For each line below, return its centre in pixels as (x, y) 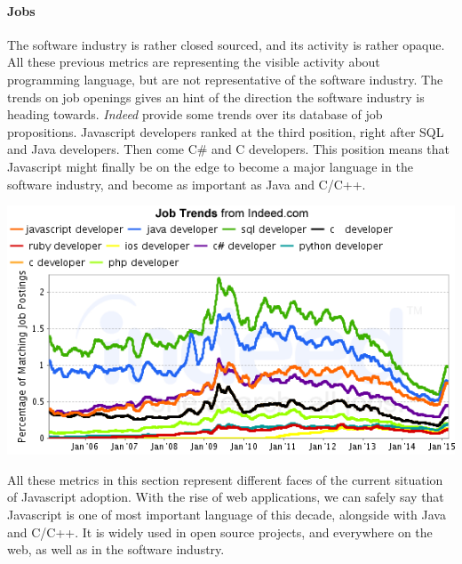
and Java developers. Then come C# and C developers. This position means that (229, 149)
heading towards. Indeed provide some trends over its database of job (195, 114)
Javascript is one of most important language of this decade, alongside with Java (227, 514)
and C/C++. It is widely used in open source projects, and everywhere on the (220, 532)
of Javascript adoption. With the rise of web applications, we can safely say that (226, 497)
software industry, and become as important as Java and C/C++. (187, 184)
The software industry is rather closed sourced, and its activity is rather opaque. (226, 44)
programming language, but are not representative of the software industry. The (225, 79)
